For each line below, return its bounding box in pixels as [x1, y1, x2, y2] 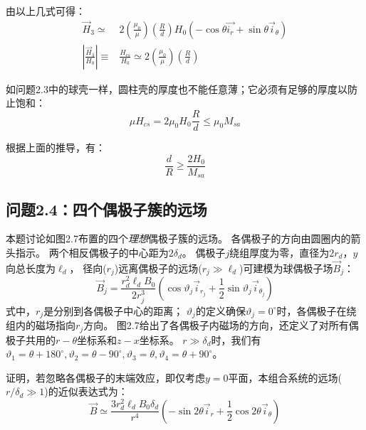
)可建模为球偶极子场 [239, 260, 333, 275]
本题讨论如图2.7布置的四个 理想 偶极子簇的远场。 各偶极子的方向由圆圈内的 [6, 231, 351, 246]
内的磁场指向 [15, 318, 75, 333]
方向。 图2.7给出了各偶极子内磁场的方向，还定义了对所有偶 [83, 318, 359, 333]
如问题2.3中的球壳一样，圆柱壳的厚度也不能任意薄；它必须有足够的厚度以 [6, 81, 347, 96]
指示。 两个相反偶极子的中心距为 [15, 245, 169, 260]
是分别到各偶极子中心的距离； [43, 303, 184, 318]
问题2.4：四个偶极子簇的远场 [6, 198, 207, 220]
